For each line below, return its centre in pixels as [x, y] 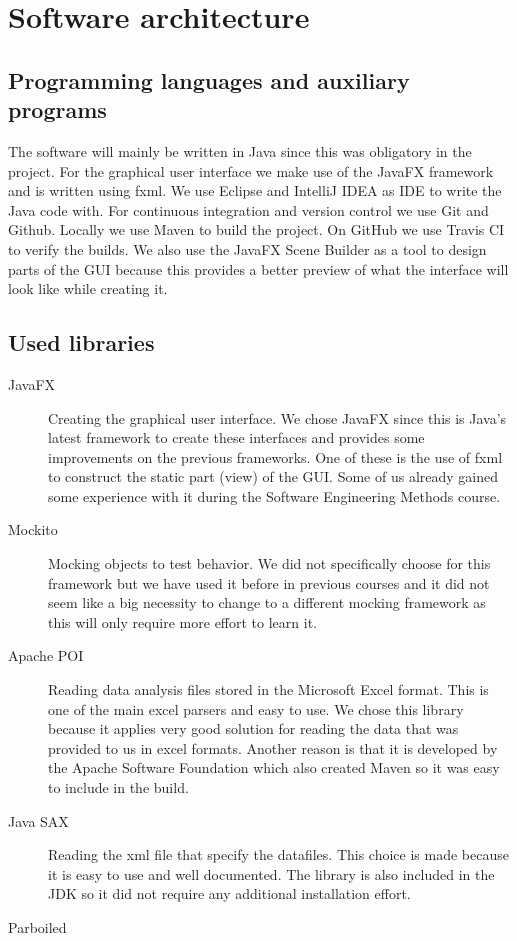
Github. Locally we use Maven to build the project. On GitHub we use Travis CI [256, 229]
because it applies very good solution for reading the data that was [253, 728]
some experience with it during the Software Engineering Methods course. [274, 495]
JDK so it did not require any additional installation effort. [229, 893]
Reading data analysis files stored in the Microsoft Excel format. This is [268, 689]
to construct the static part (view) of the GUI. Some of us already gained [273, 476]
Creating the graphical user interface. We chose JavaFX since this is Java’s [277, 417]
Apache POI [46, 655]
